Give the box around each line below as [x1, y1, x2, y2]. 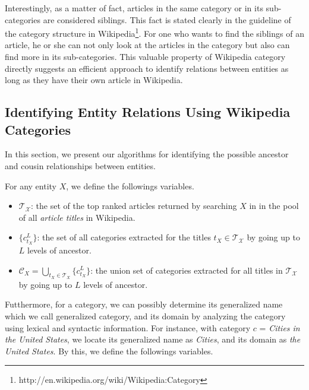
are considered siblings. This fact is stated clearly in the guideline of [43, 13, 291, 26]
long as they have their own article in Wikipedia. [5, 74, 183, 86]
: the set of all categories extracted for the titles [37, 231, 211, 243]
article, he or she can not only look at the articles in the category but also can [5, 39, 290, 51]
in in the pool [249, 199, 299, 212]
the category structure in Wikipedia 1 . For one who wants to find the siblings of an [5, 26, 304, 39]
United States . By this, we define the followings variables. [5, 344, 213, 357]
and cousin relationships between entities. [5, 160, 156, 172]
